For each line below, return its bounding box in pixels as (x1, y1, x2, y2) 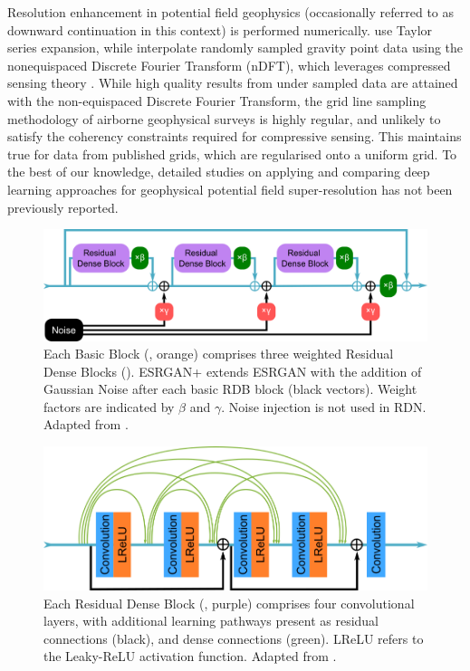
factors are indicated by (43, 397, 175, 416)
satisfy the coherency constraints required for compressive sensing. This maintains (7, 127, 462, 146)
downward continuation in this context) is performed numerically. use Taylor (7, 20, 433, 39)
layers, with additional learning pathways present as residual (43, 611, 379, 630)
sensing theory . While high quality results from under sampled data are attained (7, 73, 458, 92)
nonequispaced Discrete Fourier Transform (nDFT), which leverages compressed (7, 55, 451, 74)
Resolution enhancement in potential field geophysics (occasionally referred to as (7, 3, 455, 21)
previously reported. (7, 197, 119, 216)
